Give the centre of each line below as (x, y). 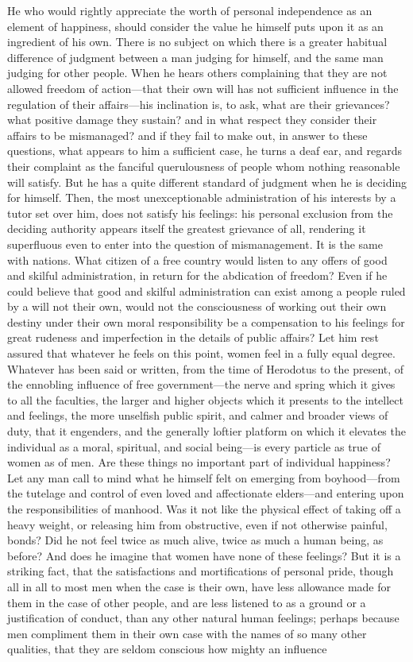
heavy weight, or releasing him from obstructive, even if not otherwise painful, (197, 524)
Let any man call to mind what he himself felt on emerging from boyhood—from (204, 477)
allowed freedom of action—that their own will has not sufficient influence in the (203, 88)
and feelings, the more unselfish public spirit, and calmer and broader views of (198, 415)
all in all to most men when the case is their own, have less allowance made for (199, 586)
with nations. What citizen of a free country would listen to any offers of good (197, 259)
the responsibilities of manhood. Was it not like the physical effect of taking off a (204, 509)
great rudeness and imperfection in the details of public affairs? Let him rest (193, 337)
